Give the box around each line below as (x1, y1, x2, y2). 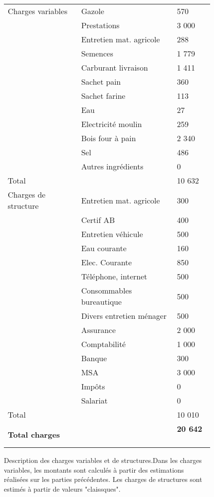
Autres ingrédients (81, 161, 143, 172)
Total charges (8, 428, 60, 440)
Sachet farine (81, 90, 125, 101)
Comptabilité (81, 338, 126, 350)
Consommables (81, 285, 132, 296)
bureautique (81, 296, 122, 307)
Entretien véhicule (81, 228, 143, 239)
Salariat (81, 395, 108, 406)
